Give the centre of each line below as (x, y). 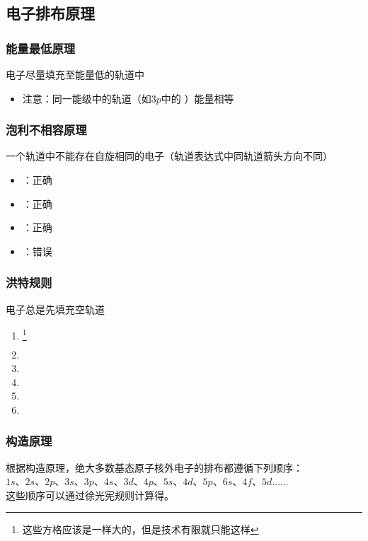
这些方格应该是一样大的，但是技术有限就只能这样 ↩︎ (140, 529)
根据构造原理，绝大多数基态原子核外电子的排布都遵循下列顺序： (154, 467)
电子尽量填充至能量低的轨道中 (75, 74)
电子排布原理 (50, 13)
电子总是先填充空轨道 (55, 309)
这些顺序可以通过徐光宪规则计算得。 (90, 495)
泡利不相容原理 (46, 130)
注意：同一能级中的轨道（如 (87, 98)
